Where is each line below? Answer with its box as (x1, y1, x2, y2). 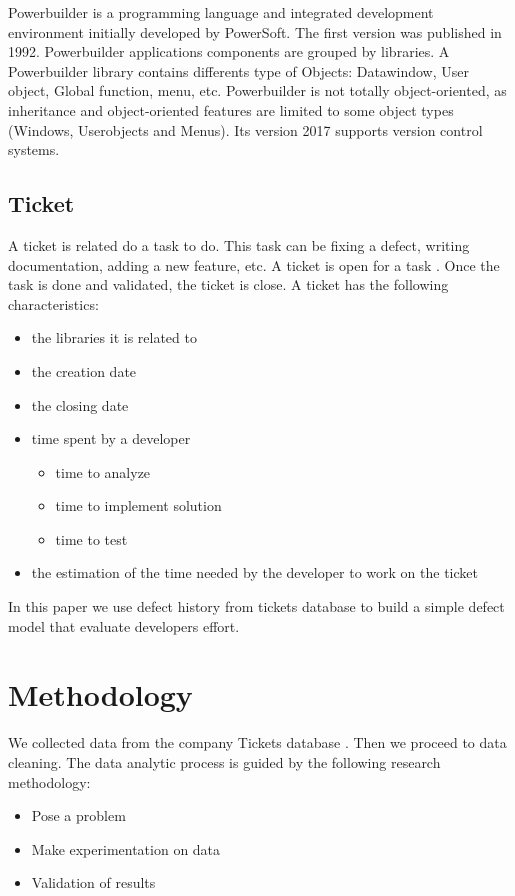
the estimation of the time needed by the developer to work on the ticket (31, 562, 478, 583)
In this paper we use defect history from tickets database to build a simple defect (8, 596, 505, 617)
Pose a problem (31, 805, 126, 826)
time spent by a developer (31, 428, 191, 449)
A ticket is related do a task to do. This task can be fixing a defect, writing (8, 234, 470, 255)
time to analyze (55, 461, 151, 482)
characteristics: (8, 293, 99, 314)
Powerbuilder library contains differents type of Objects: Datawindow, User (8, 60, 470, 81)
